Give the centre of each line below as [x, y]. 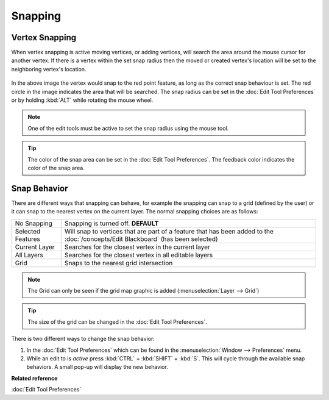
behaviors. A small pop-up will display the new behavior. [97, 367]
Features [28, 239]
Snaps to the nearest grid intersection [119, 263]
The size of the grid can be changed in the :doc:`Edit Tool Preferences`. [117, 322]
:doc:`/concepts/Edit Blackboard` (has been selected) [141, 239]
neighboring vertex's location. [49, 69]
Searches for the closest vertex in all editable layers [139, 255]
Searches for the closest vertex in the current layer [137, 247]
